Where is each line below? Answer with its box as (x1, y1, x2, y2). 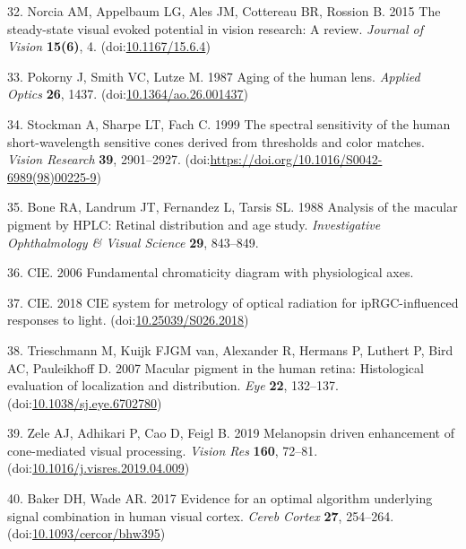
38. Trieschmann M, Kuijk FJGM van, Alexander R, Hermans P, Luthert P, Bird (7, 340, 453, 359)
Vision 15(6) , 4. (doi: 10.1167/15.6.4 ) (7, 37, 211, 56)
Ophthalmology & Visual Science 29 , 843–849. (7, 232, 259, 251)
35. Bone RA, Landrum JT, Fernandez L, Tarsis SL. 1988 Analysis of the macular (7, 197, 458, 216)
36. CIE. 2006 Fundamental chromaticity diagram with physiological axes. (7, 263, 414, 282)
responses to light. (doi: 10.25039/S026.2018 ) (7, 310, 249, 329)
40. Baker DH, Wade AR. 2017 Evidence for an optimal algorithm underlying (7, 489, 433, 508)
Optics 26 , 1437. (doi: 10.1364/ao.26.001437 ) (7, 84, 249, 103)
